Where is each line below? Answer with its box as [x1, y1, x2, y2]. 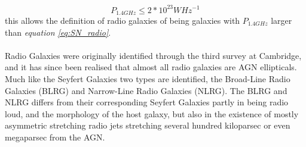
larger [271, 14, 292, 26]
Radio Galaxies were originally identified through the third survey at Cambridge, [5, 49, 302, 61]
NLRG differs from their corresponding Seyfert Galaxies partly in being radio [5, 96, 289, 108]
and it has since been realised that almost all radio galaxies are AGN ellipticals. [5, 61, 297, 73]
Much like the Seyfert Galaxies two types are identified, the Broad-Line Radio [5, 72, 290, 85]
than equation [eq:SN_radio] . [5, 26, 111, 38]
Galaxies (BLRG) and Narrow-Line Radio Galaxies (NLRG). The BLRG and [5, 84, 287, 96]
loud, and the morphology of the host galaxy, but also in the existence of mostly [5, 107, 299, 120]
